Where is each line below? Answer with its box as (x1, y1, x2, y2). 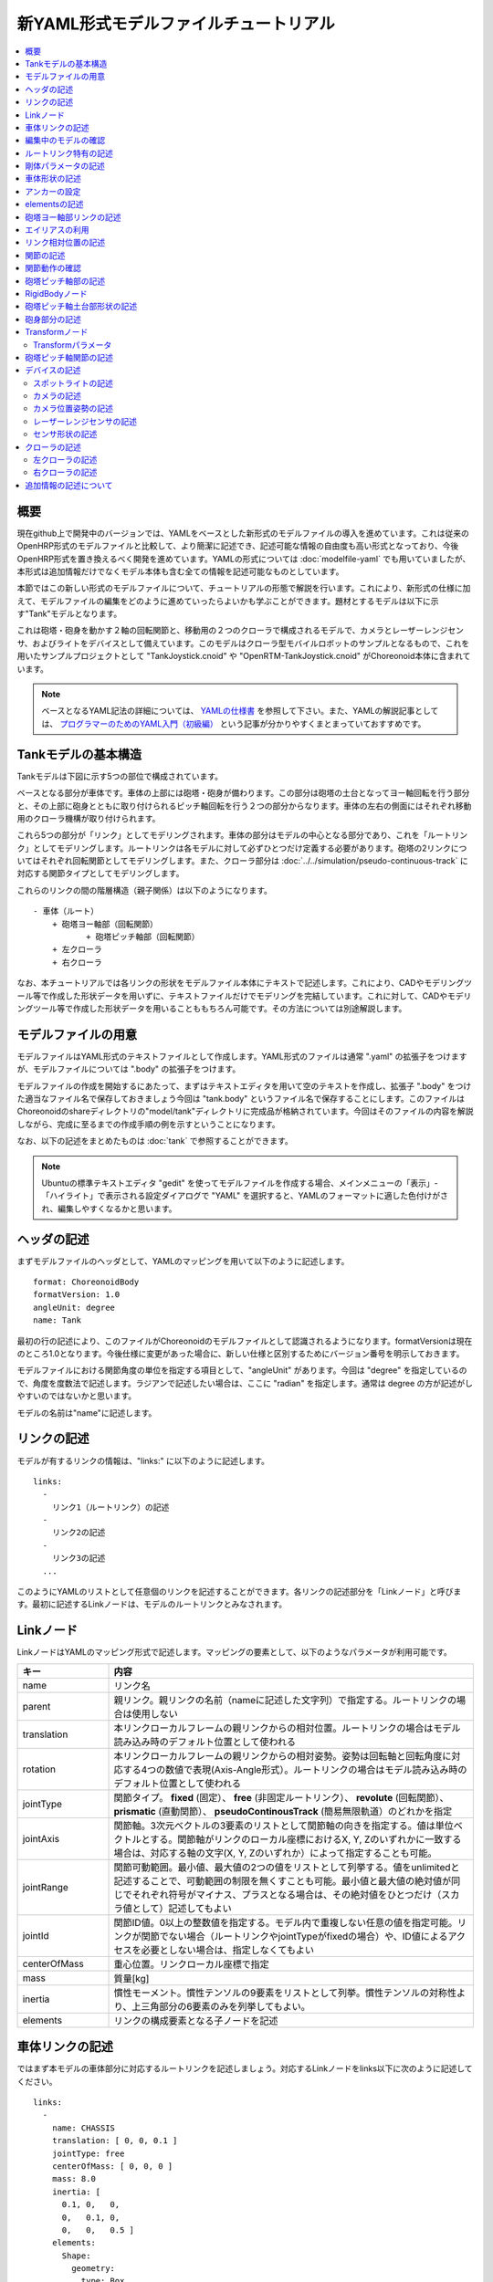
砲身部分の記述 (25, 313, 81, 324)
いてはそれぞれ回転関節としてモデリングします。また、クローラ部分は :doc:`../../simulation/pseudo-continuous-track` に (16, 855, 469, 866)
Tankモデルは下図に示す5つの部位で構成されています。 (16, 770, 224, 781)
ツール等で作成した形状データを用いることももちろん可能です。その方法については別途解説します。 (32, 1002, 407, 1013)
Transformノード (25, 327, 89, 338)
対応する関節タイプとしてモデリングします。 (16, 868, 184, 879)
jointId (22, 1929, 49, 1942)
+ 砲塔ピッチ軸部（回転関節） (85, 932, 200, 942)
